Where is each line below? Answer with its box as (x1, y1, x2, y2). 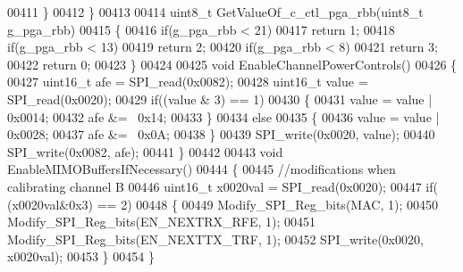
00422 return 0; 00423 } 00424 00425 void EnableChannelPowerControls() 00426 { (7, 54, 458, 73)
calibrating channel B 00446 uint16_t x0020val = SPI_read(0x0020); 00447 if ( (7, 177, 438, 195)
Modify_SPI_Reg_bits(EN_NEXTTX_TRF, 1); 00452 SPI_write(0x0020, (7, 229, 424, 248)
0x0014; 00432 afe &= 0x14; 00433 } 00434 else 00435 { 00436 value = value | (7, 107, 440, 126)
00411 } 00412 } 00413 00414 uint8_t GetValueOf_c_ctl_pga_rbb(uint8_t (7, 3, 424, 21)
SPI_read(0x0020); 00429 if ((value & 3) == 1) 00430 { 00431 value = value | (7, 89, 433, 108)
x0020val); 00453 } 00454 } (7, 247, 155, 266)
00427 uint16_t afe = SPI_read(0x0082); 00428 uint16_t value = (7, 72, 368, 91)
